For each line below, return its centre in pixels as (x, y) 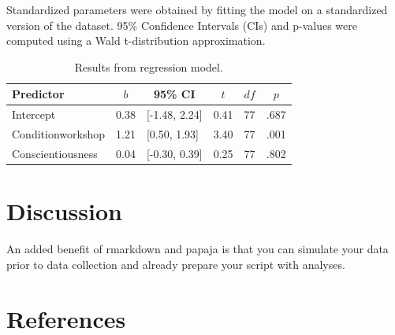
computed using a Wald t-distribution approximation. (136, 40)
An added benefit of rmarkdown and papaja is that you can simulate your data (197, 249)
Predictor (38, 94)
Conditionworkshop (58, 134)
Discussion (64, 211)
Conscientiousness (55, 153)
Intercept (34, 114)
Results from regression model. (149, 66)
